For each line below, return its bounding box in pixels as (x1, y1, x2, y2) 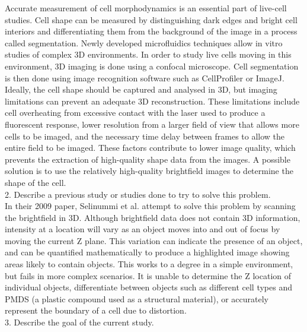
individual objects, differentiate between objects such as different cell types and (5, 281, 293, 293)
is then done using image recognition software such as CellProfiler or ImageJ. (5, 71, 284, 84)
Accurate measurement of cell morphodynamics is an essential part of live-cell (5, 2, 287, 14)
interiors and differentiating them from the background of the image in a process (5, 25, 298, 37)
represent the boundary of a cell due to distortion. (5, 304, 187, 317)
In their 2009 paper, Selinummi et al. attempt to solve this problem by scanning (5, 200, 296, 212)
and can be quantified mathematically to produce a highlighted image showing (5, 246, 290, 258)
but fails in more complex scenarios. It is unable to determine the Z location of (5, 269, 292, 282)
